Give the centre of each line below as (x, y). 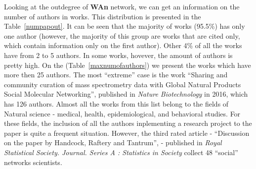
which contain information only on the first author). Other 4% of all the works (123, 45)
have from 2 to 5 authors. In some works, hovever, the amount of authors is (118, 55)
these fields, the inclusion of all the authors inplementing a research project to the (128, 123)
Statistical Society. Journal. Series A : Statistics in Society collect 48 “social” (121, 152)
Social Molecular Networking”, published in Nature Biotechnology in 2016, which (126, 94)
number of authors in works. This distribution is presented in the (103, 16)
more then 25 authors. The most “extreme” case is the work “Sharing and (116, 75)
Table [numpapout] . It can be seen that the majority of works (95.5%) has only (125, 26)
